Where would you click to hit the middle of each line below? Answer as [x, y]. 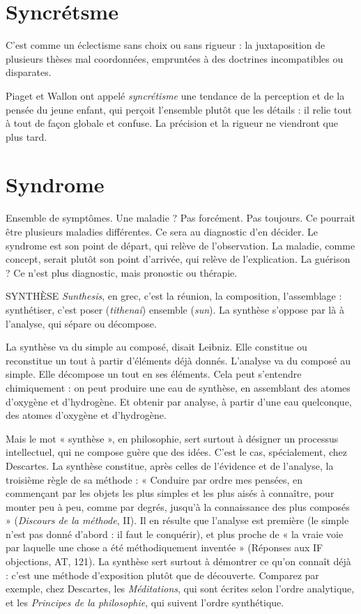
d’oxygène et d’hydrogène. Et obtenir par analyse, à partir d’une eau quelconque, [179, 401]
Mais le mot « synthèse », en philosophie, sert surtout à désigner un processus [172, 438]
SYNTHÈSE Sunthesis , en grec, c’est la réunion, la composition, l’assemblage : [174, 296]
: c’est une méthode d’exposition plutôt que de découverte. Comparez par [162, 575]
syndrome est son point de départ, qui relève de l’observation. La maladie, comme [180, 245]
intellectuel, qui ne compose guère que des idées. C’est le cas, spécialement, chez [176, 452]
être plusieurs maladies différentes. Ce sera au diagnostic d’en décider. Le [162, 231]
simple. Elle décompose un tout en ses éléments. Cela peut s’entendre [154, 374]
